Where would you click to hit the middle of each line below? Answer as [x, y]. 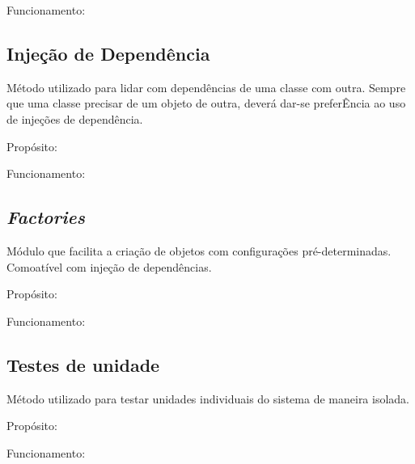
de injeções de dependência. [75, 118]
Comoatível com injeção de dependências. [109, 266]
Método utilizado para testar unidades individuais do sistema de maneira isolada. [208, 398]
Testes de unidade [83, 364]
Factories [46, 217]
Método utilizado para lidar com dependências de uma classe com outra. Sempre [206, 87]
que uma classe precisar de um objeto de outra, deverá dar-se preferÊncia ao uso [206, 103]
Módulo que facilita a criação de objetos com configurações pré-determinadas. [199, 250]
